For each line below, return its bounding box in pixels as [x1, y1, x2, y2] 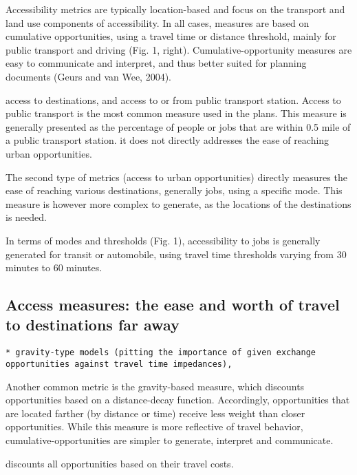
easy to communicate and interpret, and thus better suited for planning [6, 56, 307, 70]
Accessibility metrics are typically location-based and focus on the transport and [6, 2, 345, 16]
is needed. [6, 210, 47, 224]
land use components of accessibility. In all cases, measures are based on [6, 15, 310, 30]
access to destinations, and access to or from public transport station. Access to [6, 92, 341, 107]
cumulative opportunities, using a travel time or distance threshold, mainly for [6, 29, 336, 43]
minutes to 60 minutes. [6, 260, 102, 275]
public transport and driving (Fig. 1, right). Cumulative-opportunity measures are [6, 42, 352, 56]
